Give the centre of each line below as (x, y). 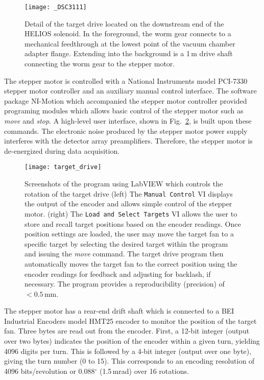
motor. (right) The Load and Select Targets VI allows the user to (131, 213)
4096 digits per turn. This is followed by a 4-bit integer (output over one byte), (128, 351)
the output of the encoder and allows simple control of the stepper (128, 204)
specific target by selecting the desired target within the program (126, 243)
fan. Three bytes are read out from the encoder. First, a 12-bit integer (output (127, 331)
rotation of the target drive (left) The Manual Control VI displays (129, 193)
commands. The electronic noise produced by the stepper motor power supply (126, 130)
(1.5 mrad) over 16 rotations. (144, 371)
